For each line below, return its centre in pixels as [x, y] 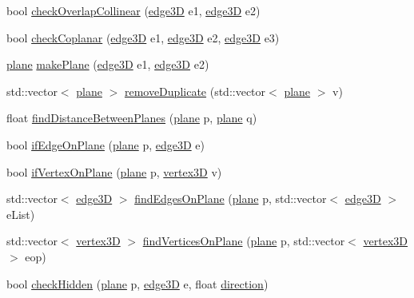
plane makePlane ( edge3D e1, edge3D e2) [108, 64]
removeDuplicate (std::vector [195, 91]
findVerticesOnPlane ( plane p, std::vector [244, 241]
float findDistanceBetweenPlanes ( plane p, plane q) [132, 118]
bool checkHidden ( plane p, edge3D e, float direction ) [137, 283]
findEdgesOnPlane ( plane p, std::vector [231, 199]
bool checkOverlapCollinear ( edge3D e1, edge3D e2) [133, 10]
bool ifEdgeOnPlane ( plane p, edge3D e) [105, 144]
